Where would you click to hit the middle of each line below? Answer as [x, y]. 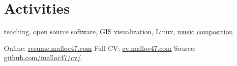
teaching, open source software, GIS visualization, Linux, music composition [118, 32]
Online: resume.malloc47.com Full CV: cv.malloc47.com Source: [100, 48]
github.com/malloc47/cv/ [43, 57]
